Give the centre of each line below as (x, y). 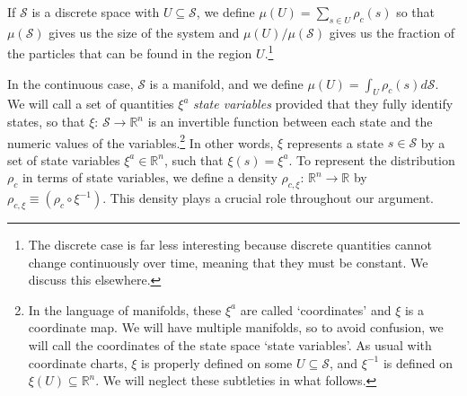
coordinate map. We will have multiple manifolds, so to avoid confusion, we (236, 327)
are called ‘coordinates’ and (316, 309)
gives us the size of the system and (144, 32)
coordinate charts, (78, 362)
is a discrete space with (96, 12)
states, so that (46, 122)
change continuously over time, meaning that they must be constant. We (228, 262)
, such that (194, 159)
